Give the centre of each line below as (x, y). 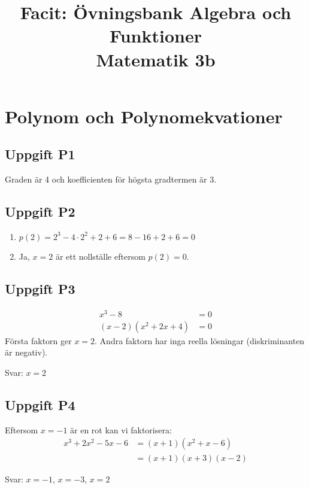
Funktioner (156, 36)
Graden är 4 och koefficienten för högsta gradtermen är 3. (111, 179)
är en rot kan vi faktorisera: (121, 429)
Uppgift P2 (40, 212)
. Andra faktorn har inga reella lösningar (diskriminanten (200, 340)
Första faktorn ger (38, 340)
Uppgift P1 (40, 154)
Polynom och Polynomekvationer (144, 116)
